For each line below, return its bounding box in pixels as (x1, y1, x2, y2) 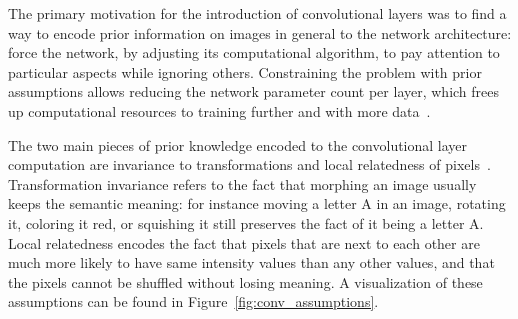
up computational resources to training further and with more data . (8, 100, 431, 121)
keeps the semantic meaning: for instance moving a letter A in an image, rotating (8, 193, 506, 214)
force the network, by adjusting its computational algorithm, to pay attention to (8, 42, 500, 63)
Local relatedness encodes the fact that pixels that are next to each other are (8, 232, 480, 253)
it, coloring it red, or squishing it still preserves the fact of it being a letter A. (8, 212, 484, 233)
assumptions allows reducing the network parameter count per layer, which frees (8, 81, 500, 102)
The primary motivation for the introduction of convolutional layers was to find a (8, 3, 507, 23)
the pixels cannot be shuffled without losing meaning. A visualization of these (8, 271, 483, 292)
